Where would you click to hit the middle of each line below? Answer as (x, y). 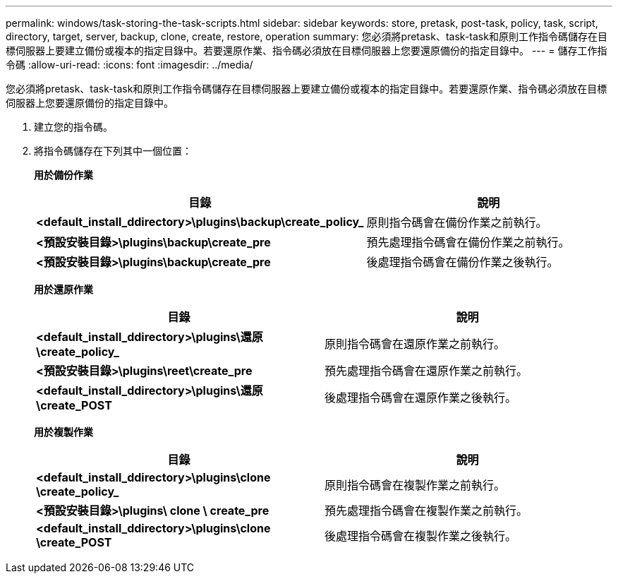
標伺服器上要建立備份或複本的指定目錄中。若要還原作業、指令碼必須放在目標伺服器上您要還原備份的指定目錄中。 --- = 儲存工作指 (307, 50)
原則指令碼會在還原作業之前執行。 (415, 344)
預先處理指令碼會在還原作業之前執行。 (426, 371)
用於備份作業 (63, 175)
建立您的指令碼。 (73, 127)
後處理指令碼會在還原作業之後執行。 (421, 398)
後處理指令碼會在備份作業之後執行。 (462, 262)
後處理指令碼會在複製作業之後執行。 (421, 536)
